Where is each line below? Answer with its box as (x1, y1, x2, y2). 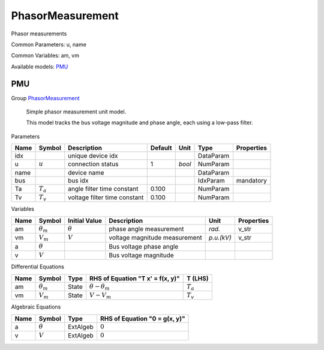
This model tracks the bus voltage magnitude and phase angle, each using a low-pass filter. (26, 119, 253, 126)
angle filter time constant (68, 184, 139, 193)
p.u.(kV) (209, 234, 232, 242)
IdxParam (198, 176, 225, 184)
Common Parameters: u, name (11, 41, 87, 48)
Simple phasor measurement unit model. (26, 108, 127, 115)
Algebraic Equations (11, 303, 61, 310)
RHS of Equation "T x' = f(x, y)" (89, 274, 180, 282)
